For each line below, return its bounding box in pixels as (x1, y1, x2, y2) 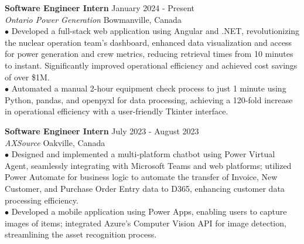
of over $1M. (5, 70, 50, 83)
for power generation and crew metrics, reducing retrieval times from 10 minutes (5, 48, 293, 60)
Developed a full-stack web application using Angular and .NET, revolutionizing (11, 25, 300, 37)
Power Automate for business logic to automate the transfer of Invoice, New (5, 171, 278, 183)
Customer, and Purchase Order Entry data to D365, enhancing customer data (5, 182, 285, 194)
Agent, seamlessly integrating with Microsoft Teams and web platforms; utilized (5, 159, 292, 171)
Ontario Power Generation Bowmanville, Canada (5, 13, 182, 25)
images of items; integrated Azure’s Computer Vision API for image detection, (5, 216, 286, 229)
